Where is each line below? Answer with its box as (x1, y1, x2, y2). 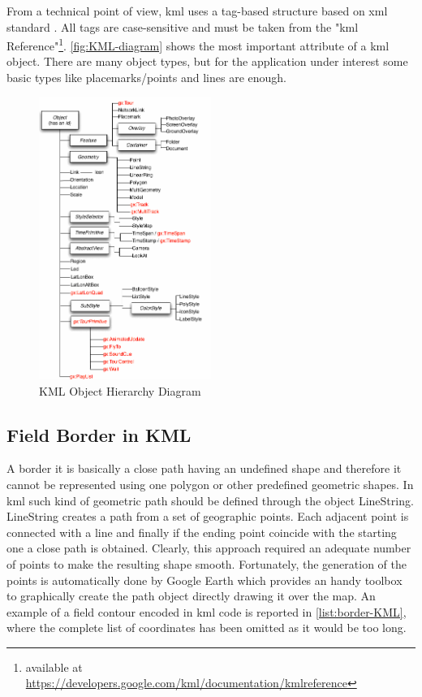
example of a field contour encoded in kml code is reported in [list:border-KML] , (6, 603, 407, 620)
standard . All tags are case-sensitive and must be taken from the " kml (6, 18, 359, 35)
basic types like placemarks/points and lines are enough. (6, 69, 287, 86)
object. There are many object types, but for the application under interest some (6, 53, 408, 70)
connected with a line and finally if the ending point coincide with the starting (6, 523, 397, 540)
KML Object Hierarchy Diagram (39, 382, 201, 399)
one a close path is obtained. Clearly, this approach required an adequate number (6, 539, 411, 556)
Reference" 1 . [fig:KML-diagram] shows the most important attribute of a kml (6, 35, 390, 54)
